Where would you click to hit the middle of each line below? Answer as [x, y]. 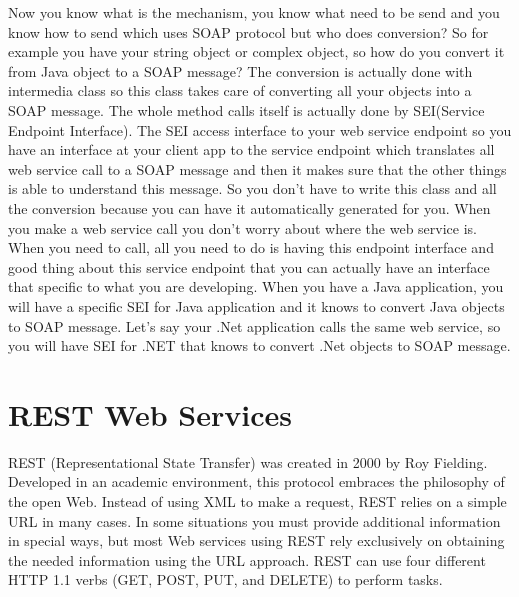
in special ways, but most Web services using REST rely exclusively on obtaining [256, 540]
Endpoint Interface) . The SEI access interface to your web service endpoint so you [260, 129]
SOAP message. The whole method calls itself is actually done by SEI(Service [246, 109]
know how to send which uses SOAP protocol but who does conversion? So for [248, 31]
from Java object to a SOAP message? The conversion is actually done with [240, 70]
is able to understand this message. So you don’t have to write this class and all [252, 188]
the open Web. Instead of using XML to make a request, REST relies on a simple [257, 501]
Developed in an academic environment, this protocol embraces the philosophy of [256, 481]
